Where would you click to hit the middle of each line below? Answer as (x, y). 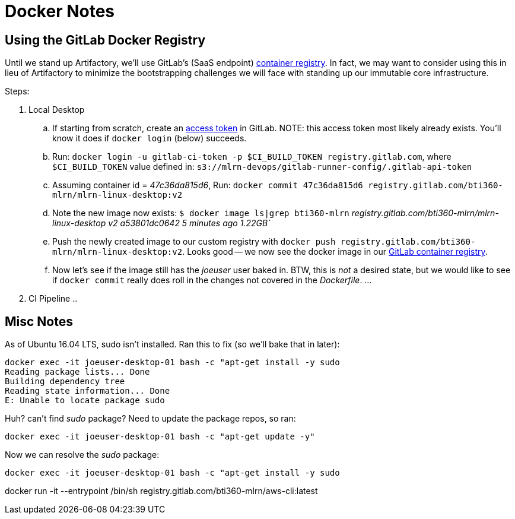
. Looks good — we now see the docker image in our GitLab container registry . (335, 252)
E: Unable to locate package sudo (85, 401)
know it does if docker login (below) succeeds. (150, 138)
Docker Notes (60, 11)
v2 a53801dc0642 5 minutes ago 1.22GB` (189, 223)
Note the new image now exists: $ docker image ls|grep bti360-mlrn (201, 213)
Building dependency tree (65, 382)
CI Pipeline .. (53, 299)
